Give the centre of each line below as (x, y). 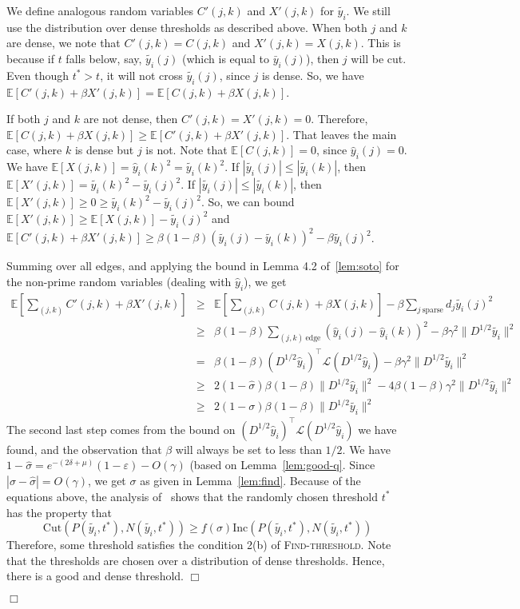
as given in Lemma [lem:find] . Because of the (250, 480)
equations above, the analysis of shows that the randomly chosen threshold (192, 496)
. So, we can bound (248, 202)
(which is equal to (226, 58)
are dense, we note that (64, 43)
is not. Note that (187, 150)
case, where (34, 150)
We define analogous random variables (100, 10)
